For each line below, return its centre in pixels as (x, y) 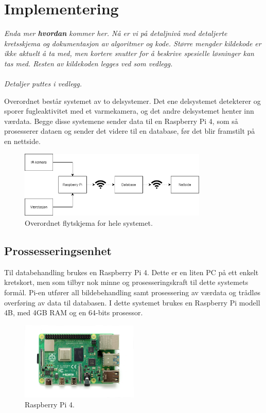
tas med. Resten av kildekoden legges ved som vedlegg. (88, 63)
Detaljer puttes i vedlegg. (43, 84)
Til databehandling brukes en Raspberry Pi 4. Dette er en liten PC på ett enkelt (131, 272)
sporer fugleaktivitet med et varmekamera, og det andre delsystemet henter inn (129, 111)
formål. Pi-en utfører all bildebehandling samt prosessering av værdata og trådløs (132, 292)
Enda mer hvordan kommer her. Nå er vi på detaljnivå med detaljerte (116, 33)
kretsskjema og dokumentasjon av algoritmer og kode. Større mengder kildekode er (133, 43)
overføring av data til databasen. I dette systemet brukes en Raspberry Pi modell (132, 302)
